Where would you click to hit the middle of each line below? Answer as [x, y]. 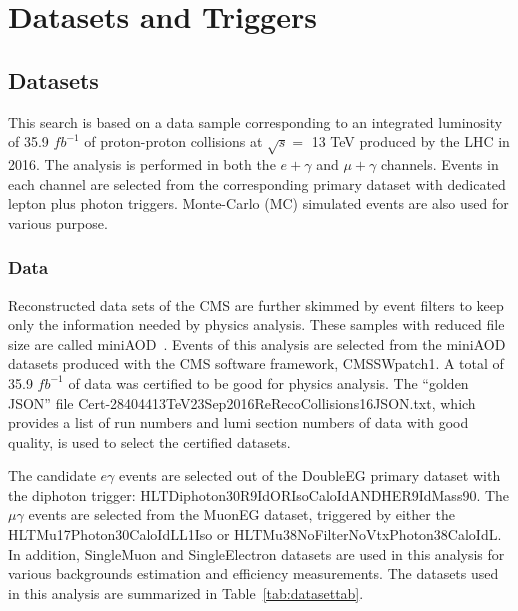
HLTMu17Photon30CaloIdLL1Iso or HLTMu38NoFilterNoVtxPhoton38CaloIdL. [255, 534]
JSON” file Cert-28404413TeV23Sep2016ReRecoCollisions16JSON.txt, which [242, 402]
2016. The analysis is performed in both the [142, 163]
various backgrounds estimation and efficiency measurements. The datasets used [253, 573]
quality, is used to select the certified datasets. [149, 441]
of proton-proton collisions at [173, 141]
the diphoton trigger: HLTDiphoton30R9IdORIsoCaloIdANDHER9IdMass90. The [259, 494]
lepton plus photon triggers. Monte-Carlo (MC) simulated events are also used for [258, 203]
